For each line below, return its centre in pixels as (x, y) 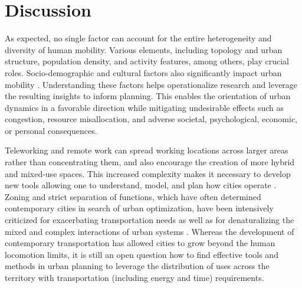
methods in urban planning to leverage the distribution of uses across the (137, 266)
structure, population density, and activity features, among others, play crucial (147, 61)
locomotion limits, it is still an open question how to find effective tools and (142, 254)
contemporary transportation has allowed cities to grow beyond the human (140, 243)
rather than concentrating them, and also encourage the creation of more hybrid (150, 162)
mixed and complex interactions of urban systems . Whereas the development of (150, 231)
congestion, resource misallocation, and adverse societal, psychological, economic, (151, 119)
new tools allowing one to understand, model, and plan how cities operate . (141, 185)
